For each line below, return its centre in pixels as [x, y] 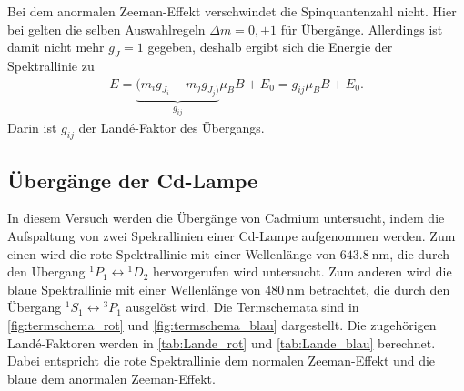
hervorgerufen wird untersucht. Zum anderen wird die [303, 271]
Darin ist [32, 128]
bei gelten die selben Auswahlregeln [106, 29]
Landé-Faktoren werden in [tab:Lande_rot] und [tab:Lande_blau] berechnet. [222, 342]
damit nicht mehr [56, 47]
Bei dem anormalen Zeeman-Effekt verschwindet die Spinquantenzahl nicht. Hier [232, 11]
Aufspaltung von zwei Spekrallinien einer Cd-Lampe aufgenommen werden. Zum [232, 236]
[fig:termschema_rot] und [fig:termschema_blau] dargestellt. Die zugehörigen [222, 325]
